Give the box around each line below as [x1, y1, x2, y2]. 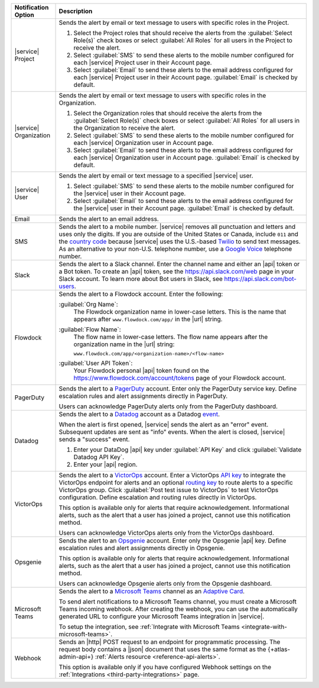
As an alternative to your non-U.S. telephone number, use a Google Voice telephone [58, 245, 292, 253]
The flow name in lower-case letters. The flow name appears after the [73, 333, 268, 341]
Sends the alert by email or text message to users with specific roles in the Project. [58, 18, 289, 27]
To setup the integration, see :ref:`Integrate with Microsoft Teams [58, 623, 240, 631]
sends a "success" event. [58, 435, 130, 443]
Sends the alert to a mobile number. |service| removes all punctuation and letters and [58, 222, 295, 231]
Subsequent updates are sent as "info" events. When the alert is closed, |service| [58, 428, 285, 436]
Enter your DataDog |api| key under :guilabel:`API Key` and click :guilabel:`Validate [73, 445, 302, 454]
